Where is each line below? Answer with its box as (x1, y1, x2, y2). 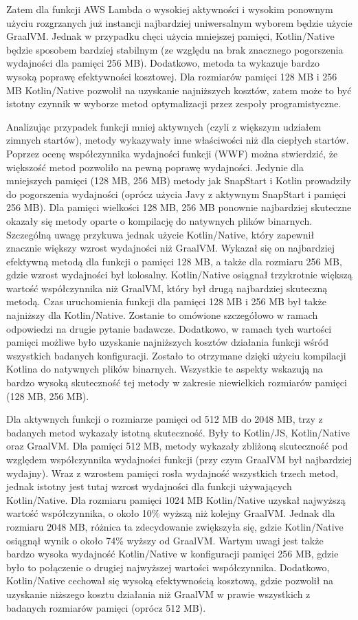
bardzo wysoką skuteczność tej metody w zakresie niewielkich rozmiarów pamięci (6, 375, 347, 390)
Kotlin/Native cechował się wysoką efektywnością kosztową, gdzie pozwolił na (6, 573, 333, 588)
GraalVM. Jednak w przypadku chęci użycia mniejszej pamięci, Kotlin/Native (6, 29, 335, 43)
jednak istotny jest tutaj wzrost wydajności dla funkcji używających (6, 479, 292, 494)
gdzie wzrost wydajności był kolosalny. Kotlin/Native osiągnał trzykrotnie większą (6, 267, 353, 282)
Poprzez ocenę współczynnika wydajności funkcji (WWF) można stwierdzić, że (6, 146, 338, 160)
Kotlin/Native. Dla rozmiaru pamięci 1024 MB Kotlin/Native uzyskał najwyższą (6, 492, 346, 507)
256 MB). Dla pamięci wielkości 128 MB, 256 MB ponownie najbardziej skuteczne (6, 200, 352, 214)
